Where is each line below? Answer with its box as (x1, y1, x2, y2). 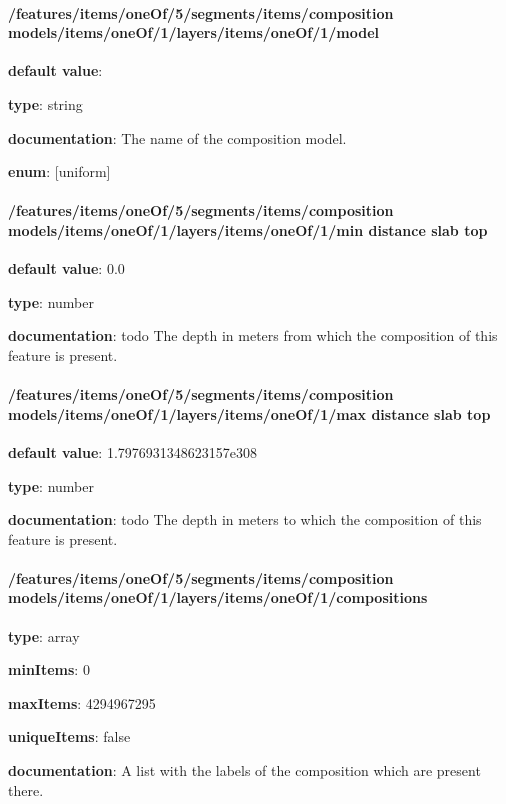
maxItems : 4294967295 (8, 692, 156, 713)
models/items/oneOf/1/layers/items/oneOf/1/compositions (8, 587, 428, 608)
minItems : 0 (8, 659, 90, 680)
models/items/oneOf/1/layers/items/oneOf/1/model (8, 22, 380, 43)
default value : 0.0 (8, 258, 125, 279)
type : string (8, 93, 83, 114)
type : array (8, 625, 80, 646)
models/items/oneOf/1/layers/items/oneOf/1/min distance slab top (8, 219, 488, 240)
